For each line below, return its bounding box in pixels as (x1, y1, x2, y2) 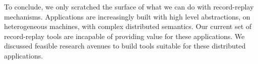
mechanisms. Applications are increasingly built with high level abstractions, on (4, 11, 250, 21)
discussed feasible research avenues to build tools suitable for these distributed (4, 40, 246, 51)
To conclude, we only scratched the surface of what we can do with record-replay (4, 1, 254, 11)
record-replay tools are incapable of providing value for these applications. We (4, 30, 245, 41)
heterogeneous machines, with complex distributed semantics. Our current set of (4, 21, 252, 31)
